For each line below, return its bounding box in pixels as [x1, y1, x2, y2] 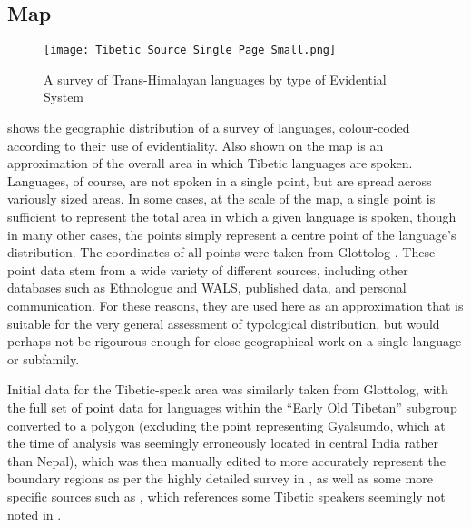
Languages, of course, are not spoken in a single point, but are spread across [7, 171, 432, 190]
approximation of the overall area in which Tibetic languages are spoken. [7, 154, 413, 173]
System [44, 87, 84, 106]
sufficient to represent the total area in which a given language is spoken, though [7, 207, 456, 226]
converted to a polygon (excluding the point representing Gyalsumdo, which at [7, 415, 446, 434]
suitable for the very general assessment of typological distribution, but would [7, 313, 440, 333]
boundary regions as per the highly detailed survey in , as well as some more [7, 469, 433, 488]
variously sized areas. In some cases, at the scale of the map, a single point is [7, 189, 436, 208]
